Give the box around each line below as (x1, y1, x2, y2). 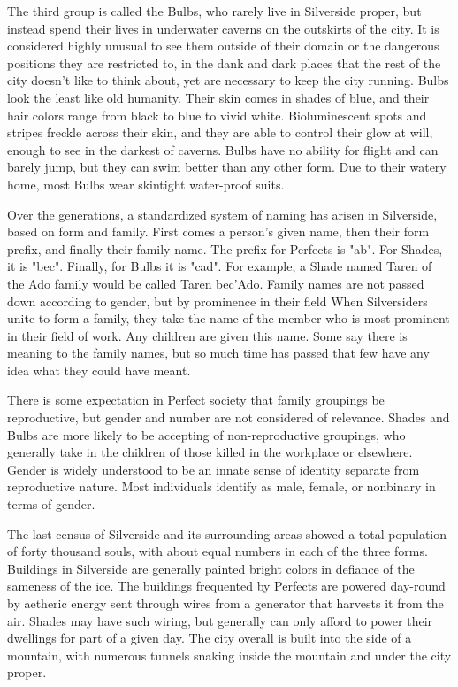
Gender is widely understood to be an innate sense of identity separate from (7, 459, 420, 478)
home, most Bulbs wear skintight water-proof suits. (7, 174, 285, 193)
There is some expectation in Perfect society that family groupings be (7, 390, 385, 409)
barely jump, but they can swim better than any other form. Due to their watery (7, 158, 447, 176)
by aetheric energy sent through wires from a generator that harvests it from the (7, 594, 444, 612)
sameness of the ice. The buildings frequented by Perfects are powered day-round (7, 576, 446, 595)
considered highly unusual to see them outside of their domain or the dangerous (7, 36, 439, 55)
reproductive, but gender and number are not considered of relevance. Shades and (7, 408, 450, 427)
